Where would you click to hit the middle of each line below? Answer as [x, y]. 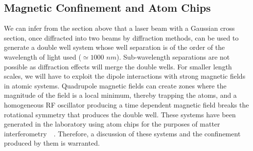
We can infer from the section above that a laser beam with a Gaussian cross [119, 28]
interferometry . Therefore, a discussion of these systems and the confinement [122, 133]
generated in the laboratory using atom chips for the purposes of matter [112, 124]
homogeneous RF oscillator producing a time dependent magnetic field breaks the [126, 104]
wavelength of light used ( [43, 56]
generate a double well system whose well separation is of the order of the [115, 47]
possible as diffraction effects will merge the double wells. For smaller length [118, 66]
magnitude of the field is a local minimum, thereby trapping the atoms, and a [120, 95]
